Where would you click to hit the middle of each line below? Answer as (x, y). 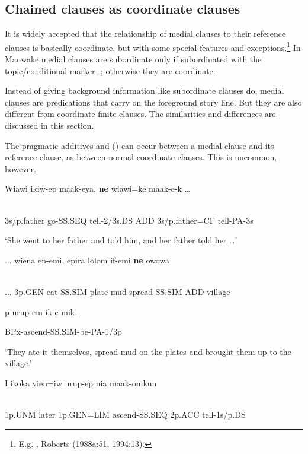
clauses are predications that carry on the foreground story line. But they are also (153, 102)
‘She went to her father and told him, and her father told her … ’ (121, 240)
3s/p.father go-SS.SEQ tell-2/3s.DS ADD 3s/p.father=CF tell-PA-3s (129, 220)
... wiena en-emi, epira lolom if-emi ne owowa (87, 260)
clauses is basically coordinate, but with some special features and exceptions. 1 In (153, 46)
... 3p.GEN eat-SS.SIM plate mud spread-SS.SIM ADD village (118, 291)
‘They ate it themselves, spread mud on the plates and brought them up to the (148, 351)
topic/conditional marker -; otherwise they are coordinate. (110, 70)
